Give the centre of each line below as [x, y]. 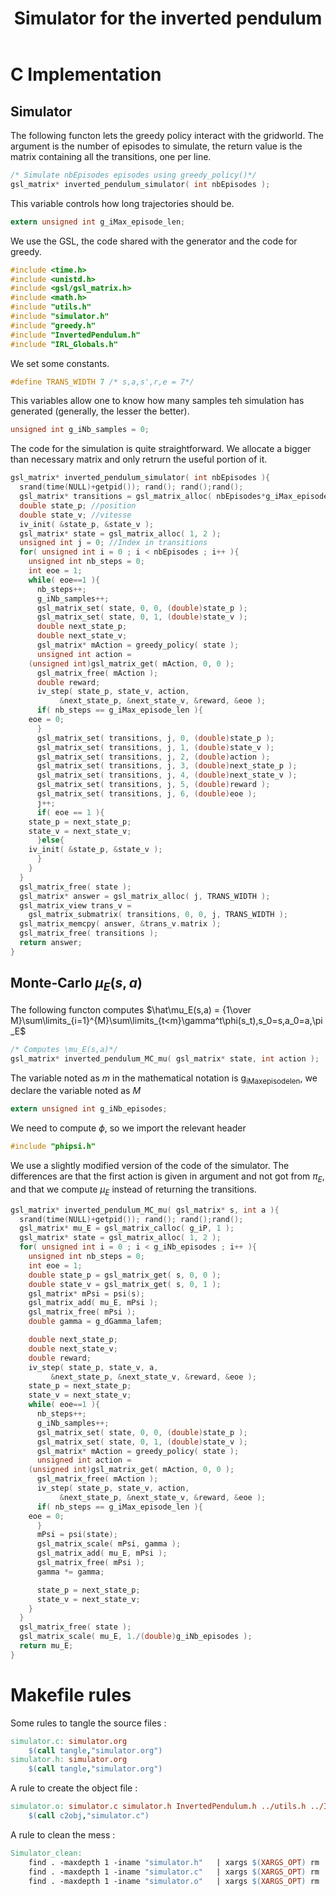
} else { [50, 840]
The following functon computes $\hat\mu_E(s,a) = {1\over [131, 1009]
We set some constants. [60, 363]
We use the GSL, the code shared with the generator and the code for [154, 241]
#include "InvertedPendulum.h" [75, 335]
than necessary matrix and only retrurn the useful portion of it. [139, 459]
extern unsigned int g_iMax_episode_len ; [98, 222]
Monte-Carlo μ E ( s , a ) [76, 984]
